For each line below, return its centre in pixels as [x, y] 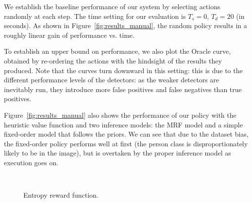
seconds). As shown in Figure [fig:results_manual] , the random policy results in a [126, 25]
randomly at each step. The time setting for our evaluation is [95, 16]
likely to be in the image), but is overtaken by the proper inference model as [118, 153]
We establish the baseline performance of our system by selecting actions [112, 6]
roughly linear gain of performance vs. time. [69, 35]
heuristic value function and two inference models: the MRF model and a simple [123, 124]
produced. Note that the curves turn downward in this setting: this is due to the [123, 70]
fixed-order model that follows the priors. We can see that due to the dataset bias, [126, 134]
